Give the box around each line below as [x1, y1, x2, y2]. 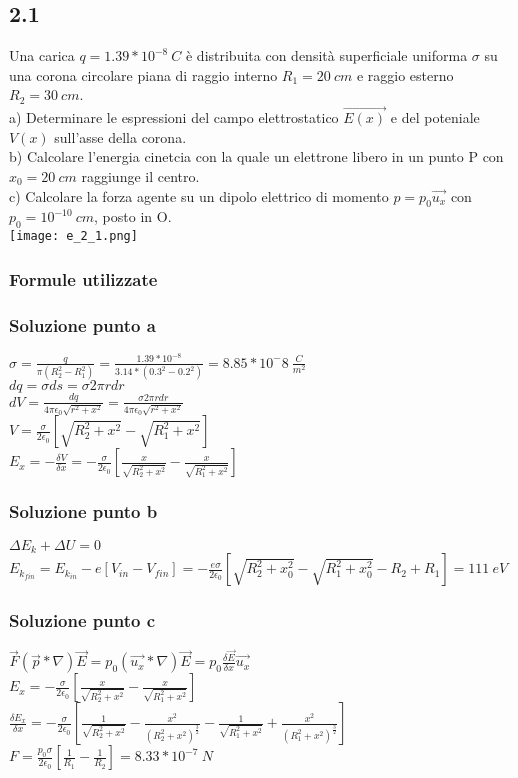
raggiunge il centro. [81, 165, 200, 186]
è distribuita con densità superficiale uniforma [185, 45, 468, 66]
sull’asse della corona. [54, 126, 187, 147]
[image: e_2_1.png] [9, 229, 138, 244]
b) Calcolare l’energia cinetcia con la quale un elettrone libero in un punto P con [9, 146, 504, 167]
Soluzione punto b [9, 499, 158, 524]
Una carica [9, 45, 75, 66]
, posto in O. [94, 206, 172, 227]
